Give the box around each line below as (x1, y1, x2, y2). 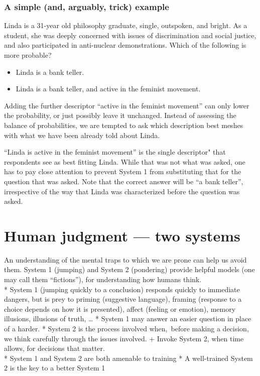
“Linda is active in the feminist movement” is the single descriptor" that (4, 147, 226, 157)
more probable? (4, 50, 52, 60)
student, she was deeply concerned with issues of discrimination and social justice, (4, 30, 256, 40)
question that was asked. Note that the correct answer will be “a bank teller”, (4, 176, 243, 186)
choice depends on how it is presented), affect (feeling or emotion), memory (4, 303, 236, 314)
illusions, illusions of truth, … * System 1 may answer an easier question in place (4, 313, 251, 324)
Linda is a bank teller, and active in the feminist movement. (16, 83, 201, 94)
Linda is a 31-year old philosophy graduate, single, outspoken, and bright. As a (4, 20, 247, 31)
